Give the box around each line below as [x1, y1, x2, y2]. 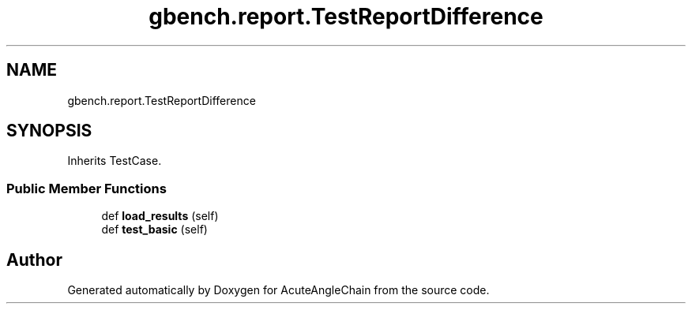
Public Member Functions [6, 180, 167, 196]
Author [6, 249, 62, 270]
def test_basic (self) [101, 222, 208, 237]
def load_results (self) [101, 209, 219, 223]
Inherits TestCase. [67, 154, 162, 168]
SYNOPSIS [6, 121, 92, 141]
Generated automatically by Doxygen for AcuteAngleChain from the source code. [67, 283, 490, 297]
